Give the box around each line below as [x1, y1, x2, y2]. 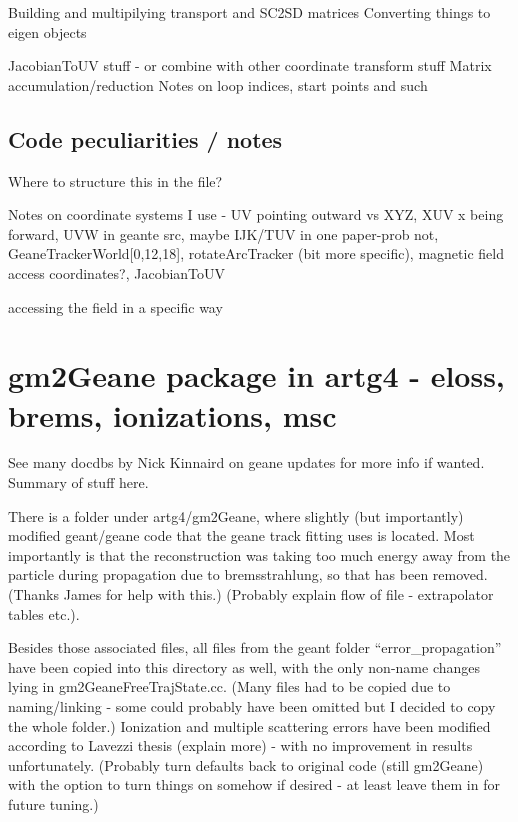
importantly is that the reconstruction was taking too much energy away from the [8, 544, 511, 565]
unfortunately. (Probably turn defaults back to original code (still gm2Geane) [8, 754, 484, 775]
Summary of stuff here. [8, 472, 149, 493]
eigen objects [8, 21, 87, 42]
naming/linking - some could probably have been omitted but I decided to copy [8, 695, 496, 716]
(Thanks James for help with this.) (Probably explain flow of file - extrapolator [8, 584, 494, 605]
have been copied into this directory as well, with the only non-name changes [8, 656, 481, 677]
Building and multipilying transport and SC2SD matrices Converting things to [8, 2, 491, 22]
